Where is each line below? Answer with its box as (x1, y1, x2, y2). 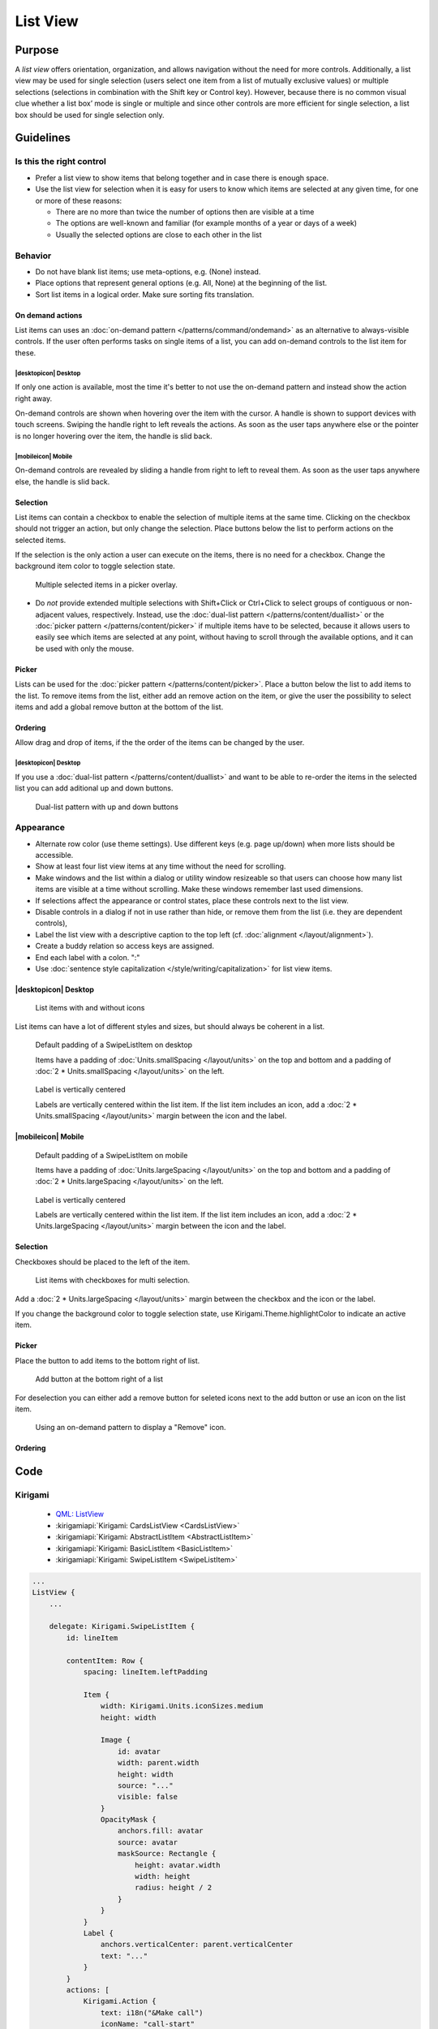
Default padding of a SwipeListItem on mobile (35, 1150, 188, 1160)
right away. (15, 394, 53, 403)
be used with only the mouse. (35, 644, 135, 653)
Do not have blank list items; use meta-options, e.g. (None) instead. (35, 266, 261, 276)
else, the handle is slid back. (15, 476, 110, 486)
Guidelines (15, 131, 71, 145)
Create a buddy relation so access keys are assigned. (35, 941, 215, 951)
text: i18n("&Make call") (100, 2008, 204, 2017)
